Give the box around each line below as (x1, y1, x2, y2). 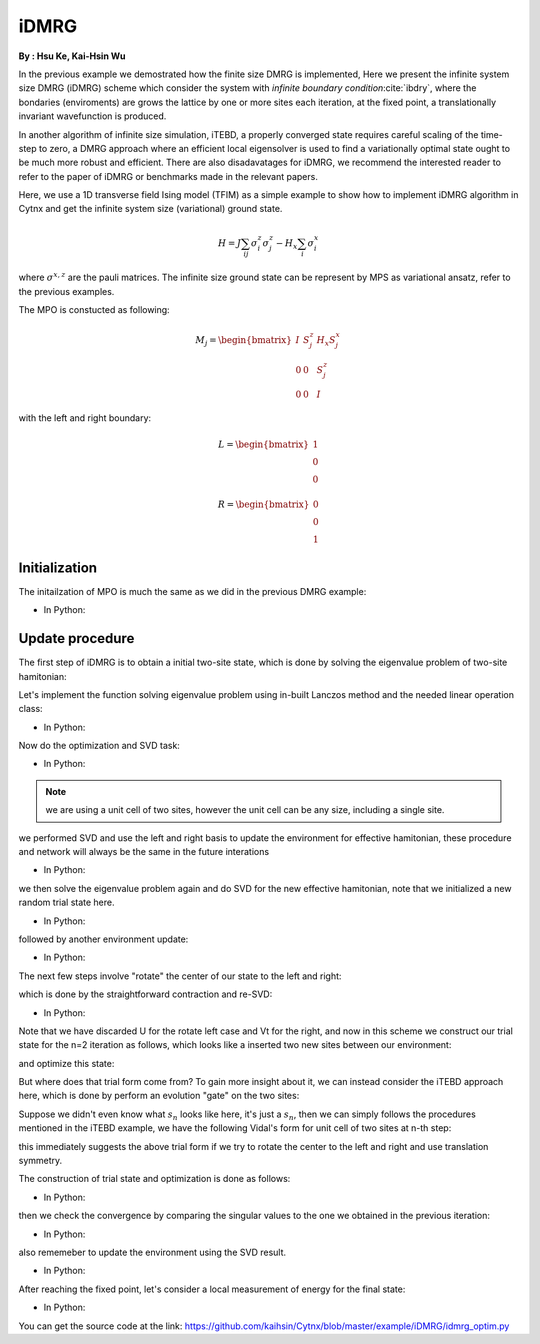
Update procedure (18, 630, 135, 647)
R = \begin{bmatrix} (217, 499, 310, 510)
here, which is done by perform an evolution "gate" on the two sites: (18, 1090, 300, 1102)
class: (18, 703, 44, 715)
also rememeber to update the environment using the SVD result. (18, 1246, 287, 1258)
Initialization (18, 559, 98, 576)
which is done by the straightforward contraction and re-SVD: (18, 988, 273, 1000)
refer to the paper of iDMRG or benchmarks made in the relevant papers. (18, 170, 319, 182)
